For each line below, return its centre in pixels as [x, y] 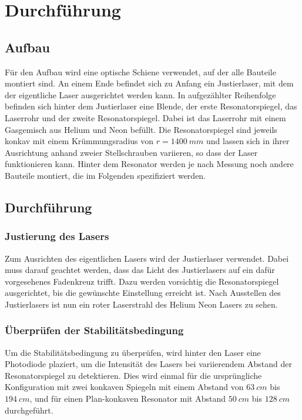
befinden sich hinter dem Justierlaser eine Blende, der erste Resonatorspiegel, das [151, 106]
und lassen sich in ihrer [248, 141]
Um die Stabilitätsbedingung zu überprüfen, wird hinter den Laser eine [133, 352]
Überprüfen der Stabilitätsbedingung [94, 330]
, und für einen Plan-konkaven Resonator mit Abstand [128, 399]
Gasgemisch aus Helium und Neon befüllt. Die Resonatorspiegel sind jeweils [141, 129]
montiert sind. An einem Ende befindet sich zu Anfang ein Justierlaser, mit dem [149, 83]
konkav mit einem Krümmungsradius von [79, 141]
